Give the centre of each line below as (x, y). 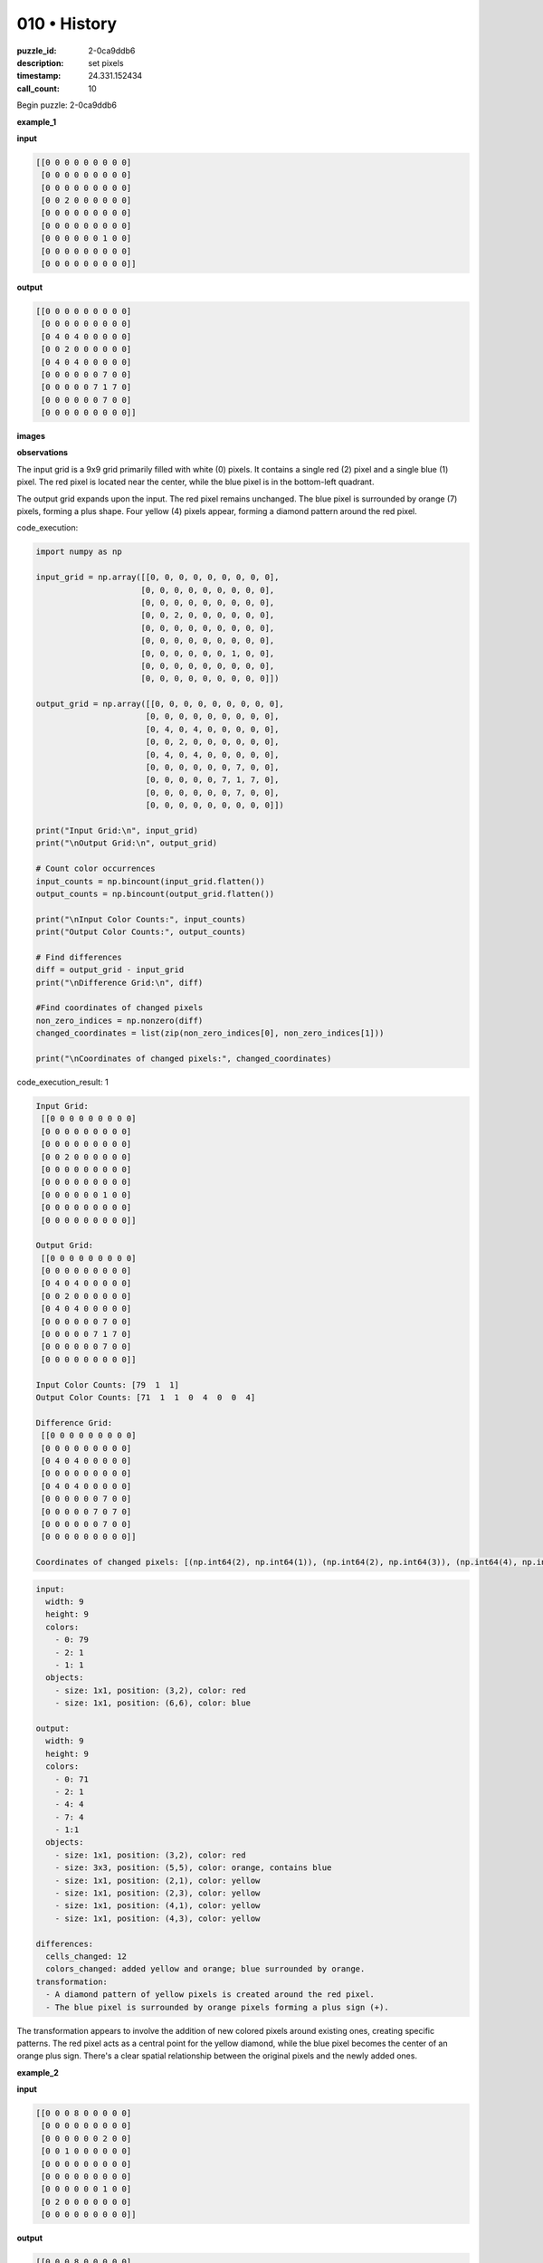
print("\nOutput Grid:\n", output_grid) (126, 843)
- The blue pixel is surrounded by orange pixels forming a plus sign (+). (217, 2007)
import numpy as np (79, 552)
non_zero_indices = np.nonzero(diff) (119, 1020)
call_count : (38, 88)
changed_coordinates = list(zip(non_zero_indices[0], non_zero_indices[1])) (210, 1033)
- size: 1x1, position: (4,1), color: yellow (157, 1906)
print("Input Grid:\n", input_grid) (117, 831)
